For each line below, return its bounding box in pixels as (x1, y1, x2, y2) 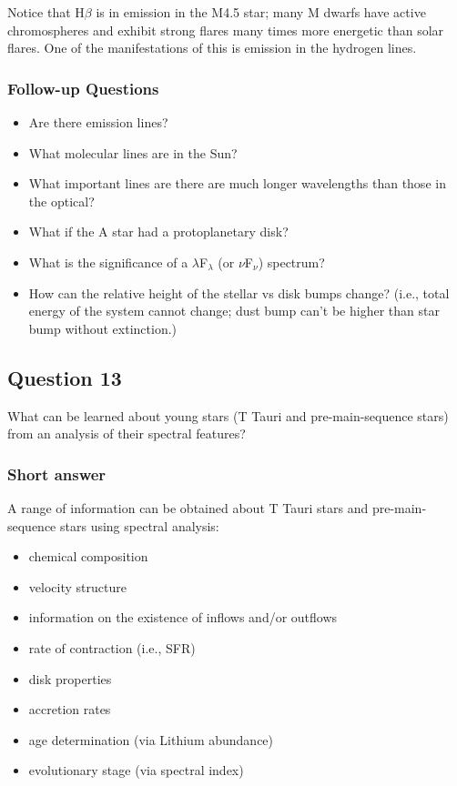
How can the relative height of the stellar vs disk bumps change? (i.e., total (28, 283, 450, 302)
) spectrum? (258, 252, 325, 271)
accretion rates (28, 700, 111, 719)
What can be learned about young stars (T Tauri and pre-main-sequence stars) (7, 406, 449, 425)
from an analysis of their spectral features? (7, 424, 246, 443)
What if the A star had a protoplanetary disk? (28, 222, 289, 241)
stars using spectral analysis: (60, 516, 219, 535)
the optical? (28, 191, 95, 210)
